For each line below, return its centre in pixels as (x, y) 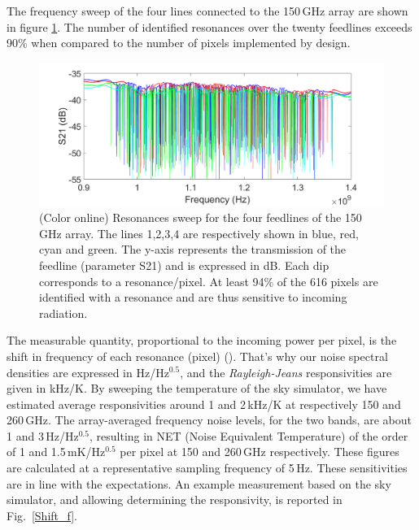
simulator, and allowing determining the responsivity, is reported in (175, 500)
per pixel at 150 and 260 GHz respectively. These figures (260, 452)
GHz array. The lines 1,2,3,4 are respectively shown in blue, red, (199, 233)
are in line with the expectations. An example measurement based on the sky (199, 483)
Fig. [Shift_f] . (42, 515)
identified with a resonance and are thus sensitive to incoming (193, 297)
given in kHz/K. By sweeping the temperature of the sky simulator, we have (197, 388)
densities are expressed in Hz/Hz (88, 372)
